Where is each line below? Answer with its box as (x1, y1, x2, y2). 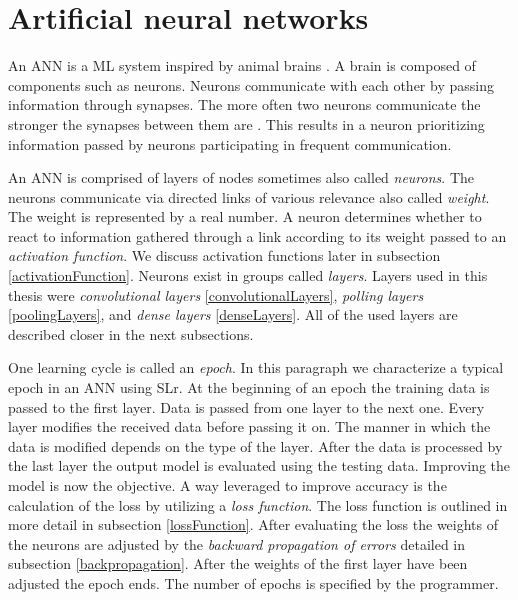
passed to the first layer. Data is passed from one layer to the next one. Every (8, 396, 485, 417)
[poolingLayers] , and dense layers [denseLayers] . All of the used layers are (8, 304, 458, 325)
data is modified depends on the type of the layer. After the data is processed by (8, 435, 503, 456)
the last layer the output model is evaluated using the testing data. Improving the (8, 455, 511, 476)
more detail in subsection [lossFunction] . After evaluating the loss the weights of (8, 514, 499, 535)
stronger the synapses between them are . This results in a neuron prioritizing (8, 113, 485, 134)
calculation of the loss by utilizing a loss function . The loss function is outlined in (8, 494, 508, 515)
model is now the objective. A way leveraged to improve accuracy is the (8, 475, 447, 495)
